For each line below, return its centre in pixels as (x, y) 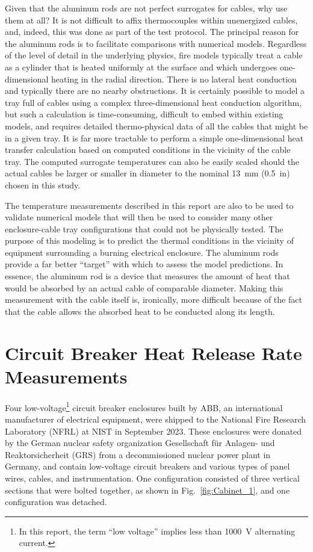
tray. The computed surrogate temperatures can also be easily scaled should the (152, 161)
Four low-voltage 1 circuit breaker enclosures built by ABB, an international (144, 406)
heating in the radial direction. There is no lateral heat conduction (174, 79)
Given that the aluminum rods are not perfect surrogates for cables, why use (146, 8)
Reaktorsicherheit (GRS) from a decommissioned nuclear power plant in (138, 454)
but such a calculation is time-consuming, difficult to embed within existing (144, 114)
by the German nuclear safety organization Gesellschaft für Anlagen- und (140, 443)
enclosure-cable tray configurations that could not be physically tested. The (144, 228)
